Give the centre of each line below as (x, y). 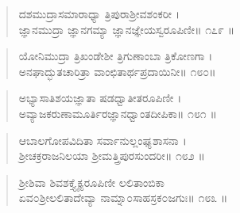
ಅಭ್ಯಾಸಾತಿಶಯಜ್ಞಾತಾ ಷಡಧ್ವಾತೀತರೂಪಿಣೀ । (100, 98)
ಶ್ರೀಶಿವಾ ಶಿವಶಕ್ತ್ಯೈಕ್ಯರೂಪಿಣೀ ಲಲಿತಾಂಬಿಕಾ (91, 182)
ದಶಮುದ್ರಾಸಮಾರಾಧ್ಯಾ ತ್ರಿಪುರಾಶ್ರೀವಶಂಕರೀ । (99, 13)
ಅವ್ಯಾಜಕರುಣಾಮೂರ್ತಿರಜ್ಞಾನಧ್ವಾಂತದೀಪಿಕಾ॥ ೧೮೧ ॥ (118, 113)
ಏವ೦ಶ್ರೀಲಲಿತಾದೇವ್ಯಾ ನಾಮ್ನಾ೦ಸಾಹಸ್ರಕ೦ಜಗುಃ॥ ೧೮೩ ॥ (123, 198)
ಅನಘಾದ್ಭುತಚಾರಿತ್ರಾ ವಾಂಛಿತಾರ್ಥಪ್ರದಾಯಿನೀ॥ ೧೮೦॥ (117, 71)
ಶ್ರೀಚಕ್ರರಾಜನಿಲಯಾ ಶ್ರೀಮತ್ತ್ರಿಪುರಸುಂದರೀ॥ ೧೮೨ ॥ (112, 156)
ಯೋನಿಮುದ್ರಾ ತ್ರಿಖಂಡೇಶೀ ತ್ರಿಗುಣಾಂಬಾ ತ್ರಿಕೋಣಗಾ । (116, 56)
